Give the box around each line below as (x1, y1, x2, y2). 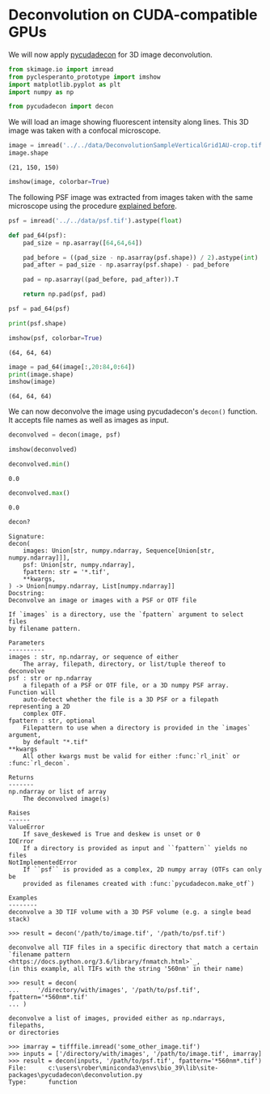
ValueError (8, 823, 45, 831)
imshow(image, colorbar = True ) (8, 178, 111, 186)
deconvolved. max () (8, 488, 70, 497)
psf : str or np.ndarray (8, 674, 92, 682)
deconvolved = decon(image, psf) (8, 431, 121, 439)
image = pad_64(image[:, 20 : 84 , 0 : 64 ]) (8, 363, 136, 371)
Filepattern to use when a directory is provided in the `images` (23, 723, 251, 732)
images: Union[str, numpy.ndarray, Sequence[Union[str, (23, 547, 216, 555)
